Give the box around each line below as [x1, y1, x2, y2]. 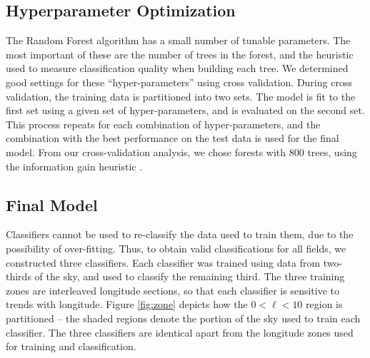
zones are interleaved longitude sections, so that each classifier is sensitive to [6, 282, 340, 297]
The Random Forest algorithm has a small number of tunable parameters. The [6, 33, 351, 48]
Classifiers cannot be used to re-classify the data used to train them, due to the [6, 227, 354, 242]
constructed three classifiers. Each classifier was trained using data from [6, 255, 321, 270]
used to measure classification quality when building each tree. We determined [6, 61, 349, 76]
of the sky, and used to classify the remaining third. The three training [34, 269, 345, 284]
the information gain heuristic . [6, 158, 143, 173]
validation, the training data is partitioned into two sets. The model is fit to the [6, 88, 356, 103]
